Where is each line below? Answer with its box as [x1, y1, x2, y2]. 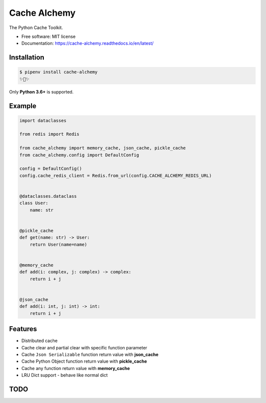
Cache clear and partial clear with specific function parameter [21, 344, 147, 350]
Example [9, 101, 36, 110]
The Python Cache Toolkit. [9, 25, 64, 31]
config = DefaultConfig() [19, 166, 82, 172]
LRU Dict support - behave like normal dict [21, 372, 108, 378]
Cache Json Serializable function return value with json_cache [21, 351, 159, 357]
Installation [9, 53, 44, 62]
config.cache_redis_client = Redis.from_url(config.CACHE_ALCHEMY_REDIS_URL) [19, 173, 212, 178]
